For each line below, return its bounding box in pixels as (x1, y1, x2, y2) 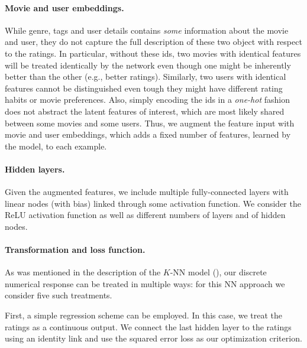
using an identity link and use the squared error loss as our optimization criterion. (5, 332, 302, 344)
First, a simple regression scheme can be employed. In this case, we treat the (5, 309, 283, 321)
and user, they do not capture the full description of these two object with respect (5, 35, 302, 48)
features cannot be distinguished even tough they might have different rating (5, 82, 283, 94)
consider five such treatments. (5, 289, 112, 301)
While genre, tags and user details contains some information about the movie (5, 24, 289, 36)
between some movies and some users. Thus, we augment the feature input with (5, 116, 295, 129)
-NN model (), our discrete (170, 266, 267, 278)
